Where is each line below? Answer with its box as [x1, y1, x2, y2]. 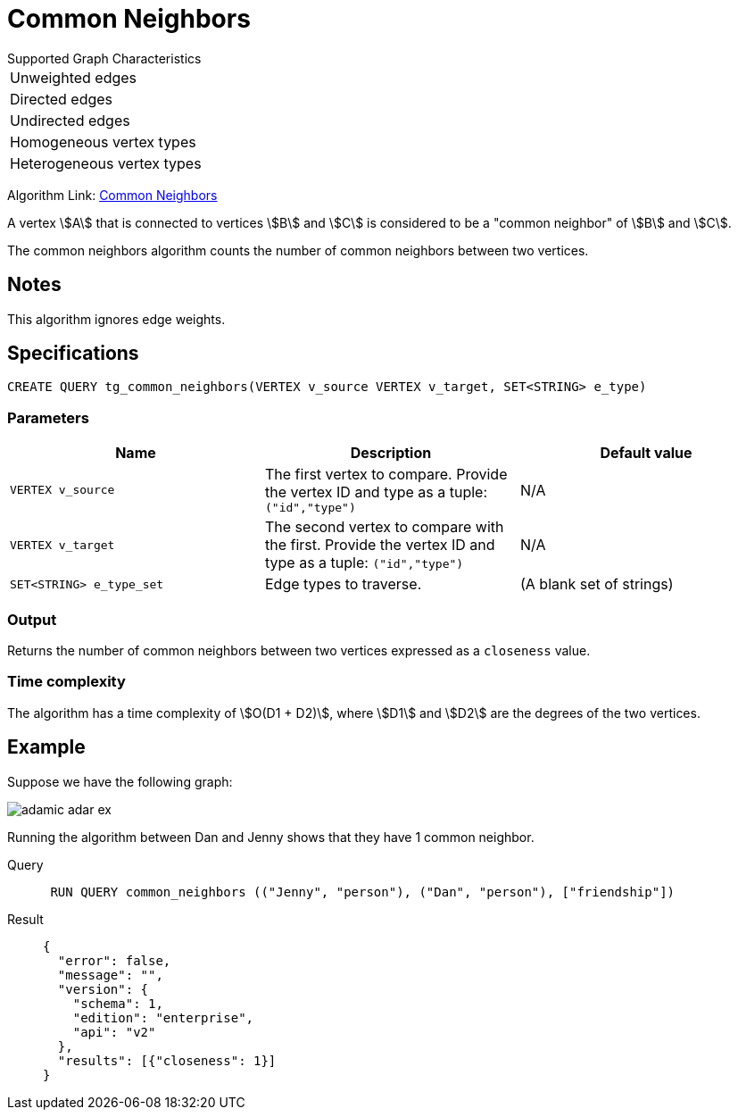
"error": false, [57, 953, 171, 968]
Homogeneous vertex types [10, 132, 196, 151]
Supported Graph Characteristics [7, 50, 202, 66]
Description [350, 444, 432, 463]
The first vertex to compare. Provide [264, 465, 508, 484]
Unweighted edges [10, 68, 137, 87]
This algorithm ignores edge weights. [7, 311, 226, 327]
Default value [600, 444, 692, 463]
